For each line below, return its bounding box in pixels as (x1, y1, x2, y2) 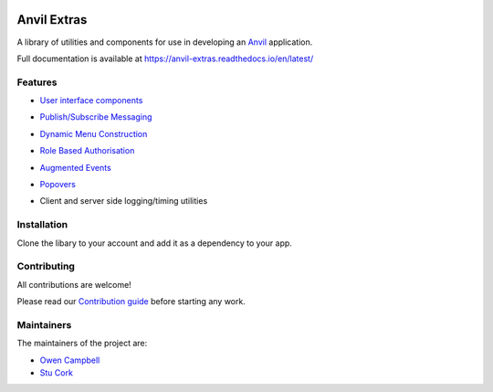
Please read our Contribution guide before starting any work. (16, 296, 246, 307)
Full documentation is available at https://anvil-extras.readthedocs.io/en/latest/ (16, 53, 314, 64)
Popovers (39, 179, 77, 189)
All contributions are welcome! (16, 279, 131, 290)
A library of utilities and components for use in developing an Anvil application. (16, 37, 313, 48)
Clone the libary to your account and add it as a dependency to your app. (16, 238, 292, 249)
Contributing (16, 260, 75, 273)
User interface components (39, 95, 143, 106)
